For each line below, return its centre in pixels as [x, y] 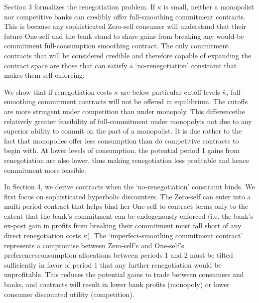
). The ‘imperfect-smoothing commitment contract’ [165, 235]
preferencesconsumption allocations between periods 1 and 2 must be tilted [119, 255]
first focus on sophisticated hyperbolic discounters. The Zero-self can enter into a [128, 196]
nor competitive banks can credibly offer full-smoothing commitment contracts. [125, 16]
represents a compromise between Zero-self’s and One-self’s [94, 245]
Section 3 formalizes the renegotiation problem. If [80, 6]
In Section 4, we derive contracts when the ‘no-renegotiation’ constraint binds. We [129, 187]
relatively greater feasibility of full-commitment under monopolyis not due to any [128, 121]
